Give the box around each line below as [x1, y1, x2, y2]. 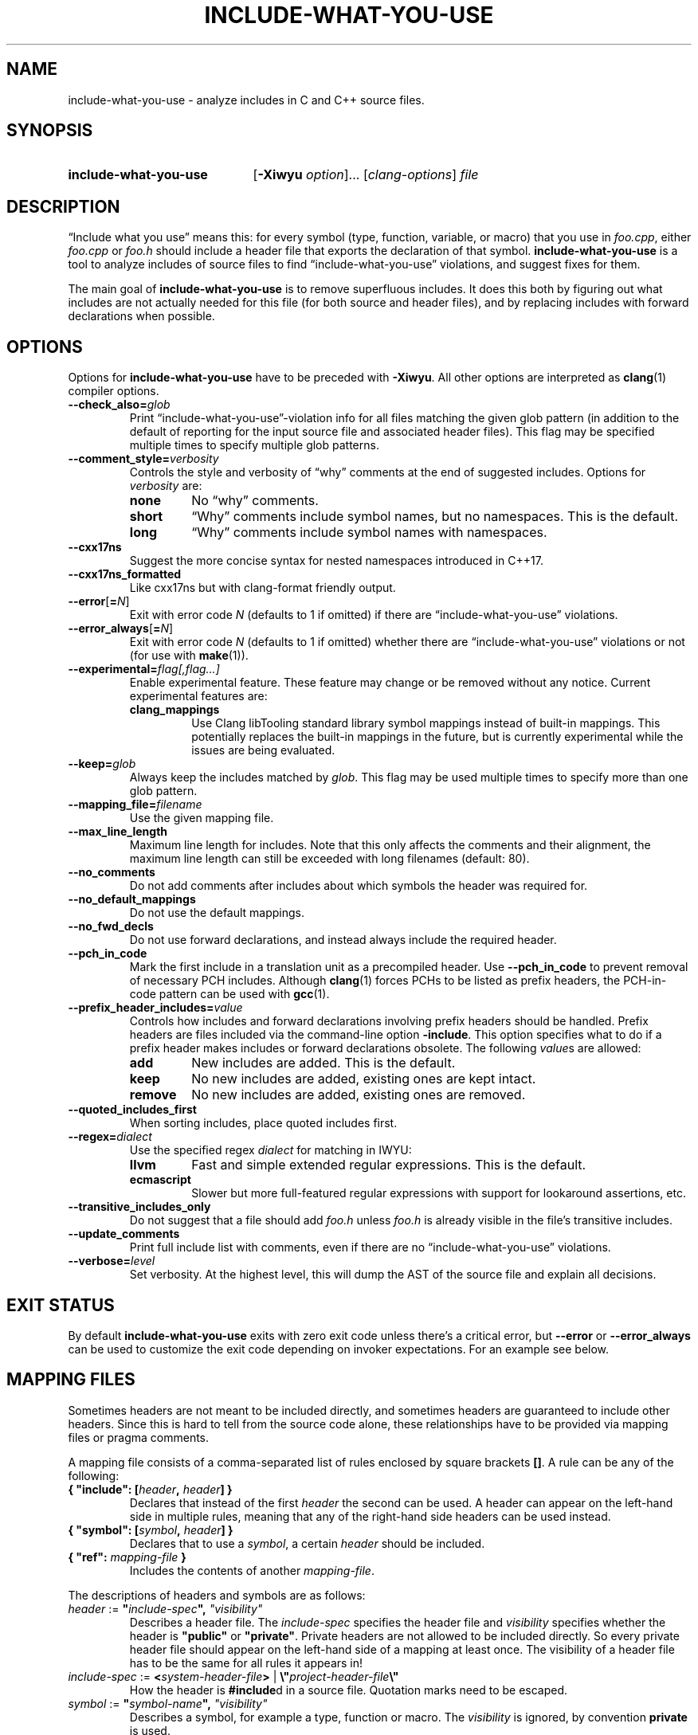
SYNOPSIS [6, 120, 93, 141]
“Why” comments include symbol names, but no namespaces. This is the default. [191, 508, 679, 525]
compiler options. [68, 384, 159, 398]
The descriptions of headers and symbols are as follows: [68, 1588, 366, 1602]
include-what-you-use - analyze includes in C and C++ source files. [68, 92, 425, 107]
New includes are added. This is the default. [191, 1055, 456, 1071]
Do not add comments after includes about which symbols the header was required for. [129, 879, 588, 893]
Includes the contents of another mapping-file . [129, 1563, 374, 1577]
